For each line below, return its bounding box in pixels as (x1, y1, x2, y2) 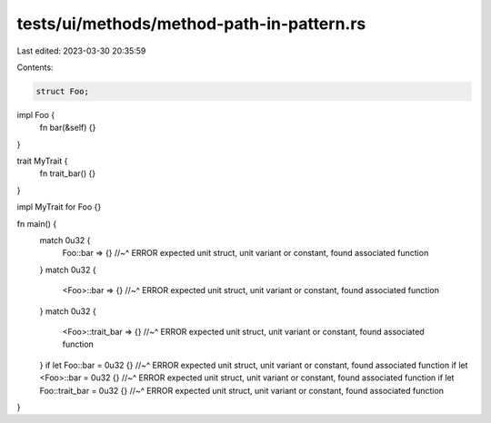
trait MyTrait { (16, 155, 68, 167)
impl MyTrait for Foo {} (16, 202, 102, 212)
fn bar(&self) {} (39, 123, 96, 133)
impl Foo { (16, 109, 55, 120)
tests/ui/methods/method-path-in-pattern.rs (16, 14, 366, 34)
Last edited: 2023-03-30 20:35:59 (16, 45, 146, 56)
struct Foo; (35, 86, 90, 96)
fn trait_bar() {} (39, 168, 95, 179)
